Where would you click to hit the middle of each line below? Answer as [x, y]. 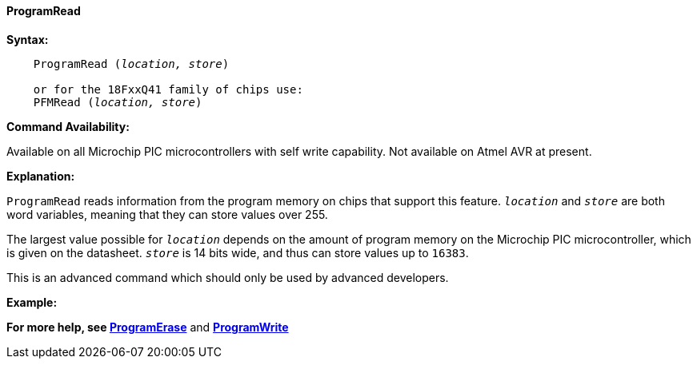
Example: [32, 302]
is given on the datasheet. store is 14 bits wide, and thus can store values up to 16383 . [238, 252]
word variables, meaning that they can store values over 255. [167, 214]
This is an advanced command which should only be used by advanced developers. [228, 277]
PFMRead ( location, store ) [118, 102]
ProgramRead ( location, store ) [131, 63]
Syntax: [28, 39]
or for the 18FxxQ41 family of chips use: [168, 89]
